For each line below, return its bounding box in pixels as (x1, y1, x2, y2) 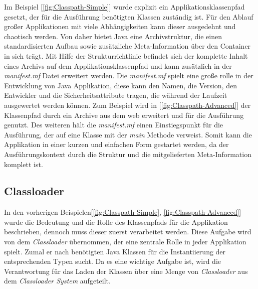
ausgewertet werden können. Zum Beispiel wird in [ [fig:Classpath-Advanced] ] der (4, 99, 251, 110)
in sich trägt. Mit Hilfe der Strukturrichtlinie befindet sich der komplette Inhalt (4, 50, 248, 61)
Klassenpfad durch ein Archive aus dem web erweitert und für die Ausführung (4, 109, 244, 120)
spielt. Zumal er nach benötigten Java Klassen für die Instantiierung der (4, 246, 226, 256)
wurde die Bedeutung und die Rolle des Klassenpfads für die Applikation (4, 216, 228, 227)
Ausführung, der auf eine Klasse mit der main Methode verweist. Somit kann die (4, 129, 252, 139)
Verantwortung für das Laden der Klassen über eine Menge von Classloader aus (4, 265, 248, 276)
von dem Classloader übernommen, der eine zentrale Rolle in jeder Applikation (4, 236, 246, 247)
